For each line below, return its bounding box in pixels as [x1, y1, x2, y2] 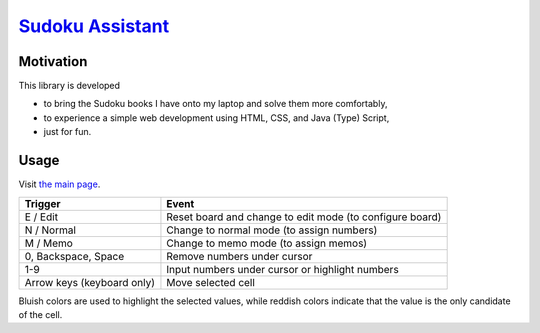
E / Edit [24, 210, 59, 224]
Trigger [24, 196, 61, 210]
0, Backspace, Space [24, 249, 125, 263]
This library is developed [18, 80, 120, 92]
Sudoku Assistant [18, 15, 170, 37]
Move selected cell [166, 275, 255, 289]
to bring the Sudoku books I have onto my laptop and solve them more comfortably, [43, 98, 388, 110]
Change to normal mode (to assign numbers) [166, 223, 378, 237]
